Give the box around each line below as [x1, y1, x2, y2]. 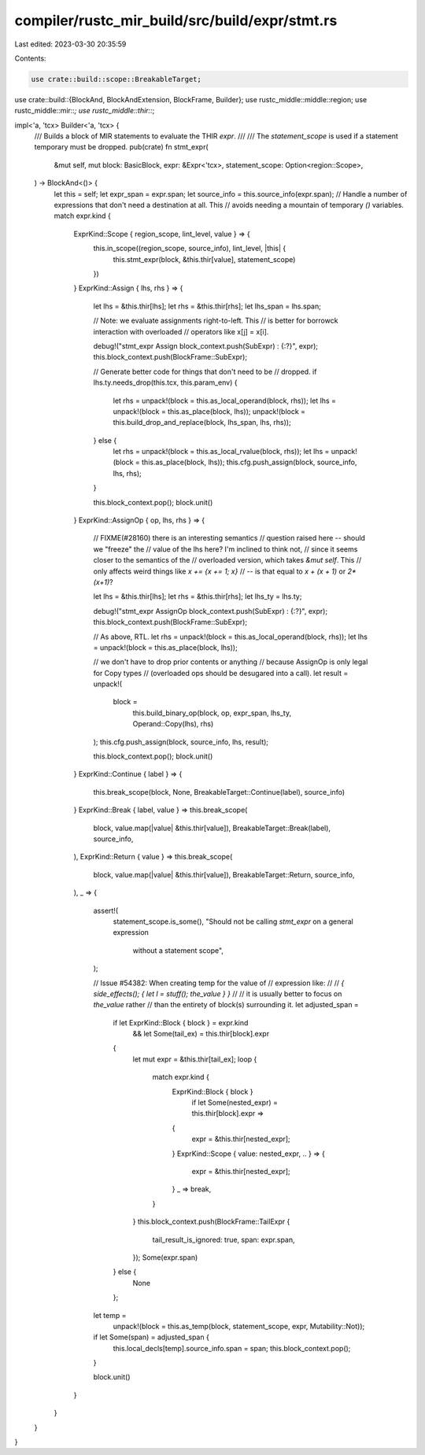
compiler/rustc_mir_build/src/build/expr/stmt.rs [14, 12, 338, 29]
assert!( [93, 906, 119, 915]
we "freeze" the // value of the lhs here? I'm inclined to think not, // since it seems [93, 544, 358, 554]
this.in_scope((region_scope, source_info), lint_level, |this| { [93, 244, 286, 253]
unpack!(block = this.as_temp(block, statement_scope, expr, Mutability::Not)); [113, 1321, 365, 1331]
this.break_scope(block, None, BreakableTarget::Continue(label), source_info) [93, 787, 346, 796]
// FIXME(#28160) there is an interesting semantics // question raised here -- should [93, 534, 366, 543]
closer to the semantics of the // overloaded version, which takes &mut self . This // [93, 556, 362, 565]
